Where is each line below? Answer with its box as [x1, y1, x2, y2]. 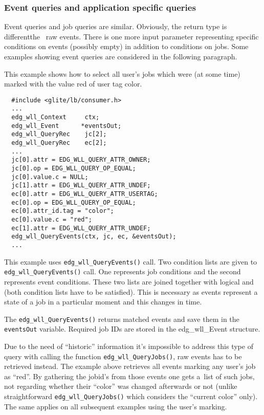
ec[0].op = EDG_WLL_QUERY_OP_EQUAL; [11, 199, 136, 206]
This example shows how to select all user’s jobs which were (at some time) [4, 68, 240, 79]
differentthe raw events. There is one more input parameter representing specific [4, 31, 259, 41]
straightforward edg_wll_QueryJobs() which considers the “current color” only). [4, 391, 258, 402]
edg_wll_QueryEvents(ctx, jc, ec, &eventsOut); [11, 233, 177, 241]
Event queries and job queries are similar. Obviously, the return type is [4, 21, 227, 32]
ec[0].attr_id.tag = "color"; [11, 207, 114, 215]
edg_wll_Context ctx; [11, 114, 100, 121]
